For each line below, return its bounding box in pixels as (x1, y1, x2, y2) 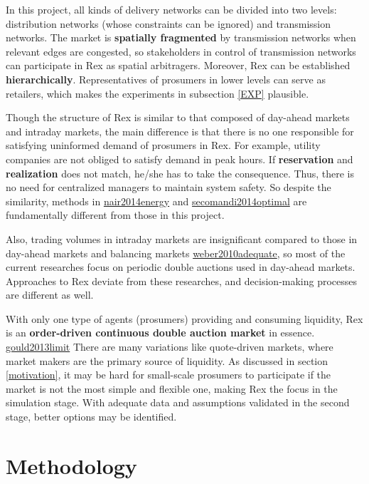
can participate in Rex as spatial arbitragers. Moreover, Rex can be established (6, 58, 351, 73)
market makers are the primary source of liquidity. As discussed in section (6, 353, 328, 368)
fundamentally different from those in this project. (6, 207, 225, 222)
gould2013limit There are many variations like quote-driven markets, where (6, 339, 333, 354)
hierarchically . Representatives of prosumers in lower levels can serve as (6, 71, 326, 86)
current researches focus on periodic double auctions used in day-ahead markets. (6, 259, 355, 274)
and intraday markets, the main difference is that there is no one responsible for (6, 123, 354, 138)
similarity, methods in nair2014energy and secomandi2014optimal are (6, 193, 307, 208)
